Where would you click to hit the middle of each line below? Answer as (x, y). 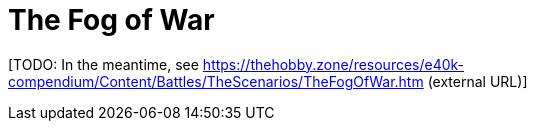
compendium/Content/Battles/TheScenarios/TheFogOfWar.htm (216, 81)
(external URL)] (477, 81)
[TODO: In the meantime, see (103, 64)
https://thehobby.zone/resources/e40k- (333, 64)
